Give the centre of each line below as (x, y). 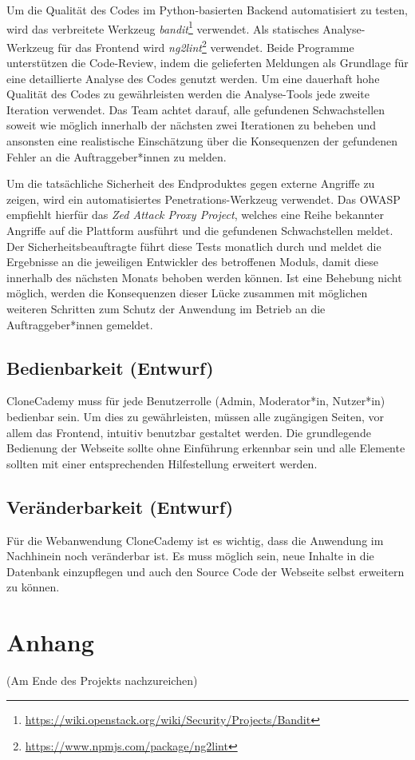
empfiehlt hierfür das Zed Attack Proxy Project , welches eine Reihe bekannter (195, 215)
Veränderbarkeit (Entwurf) (120, 506)
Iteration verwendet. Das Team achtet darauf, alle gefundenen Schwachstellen (196, 109)
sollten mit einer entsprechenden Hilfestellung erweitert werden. (162, 463)
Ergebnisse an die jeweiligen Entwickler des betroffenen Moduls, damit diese (192, 262)
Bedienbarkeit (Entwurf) (110, 367)
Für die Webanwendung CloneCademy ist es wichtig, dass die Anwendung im (195, 540)
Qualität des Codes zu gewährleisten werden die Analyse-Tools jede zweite (188, 94)
